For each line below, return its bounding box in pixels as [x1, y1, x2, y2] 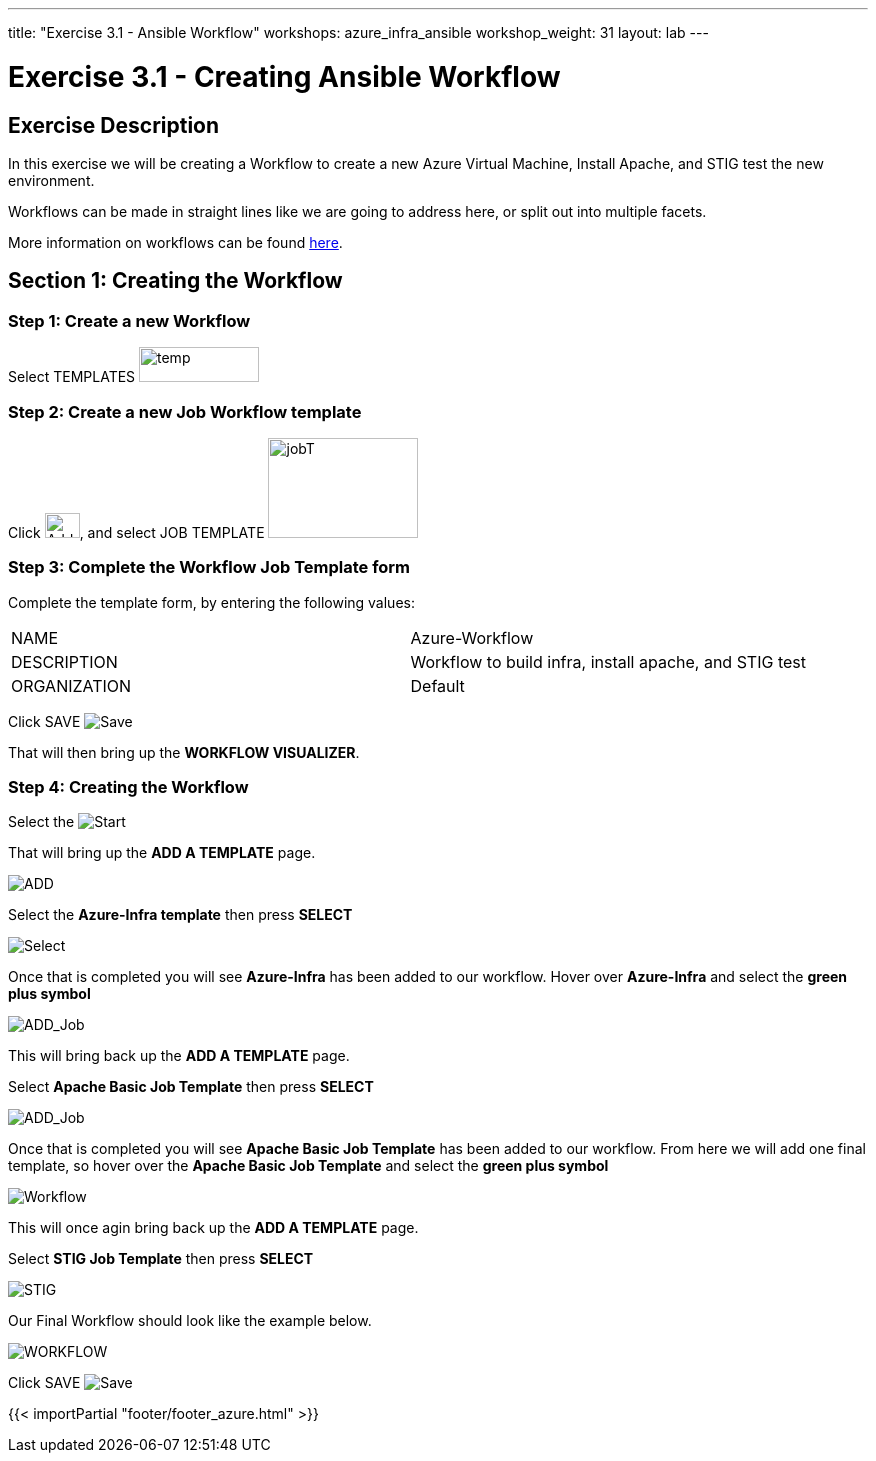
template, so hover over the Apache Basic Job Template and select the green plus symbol [8, 1157, 609, 1175]
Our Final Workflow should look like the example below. [8, 1312, 372, 1330]
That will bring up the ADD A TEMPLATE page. [8, 844, 316, 862]
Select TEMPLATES [8, 368, 136, 386]
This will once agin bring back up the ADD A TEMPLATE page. [8, 1219, 419, 1237]
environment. [8, 171, 95, 189]
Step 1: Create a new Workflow [8, 310, 251, 331]
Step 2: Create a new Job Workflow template [8, 401, 362, 422]
